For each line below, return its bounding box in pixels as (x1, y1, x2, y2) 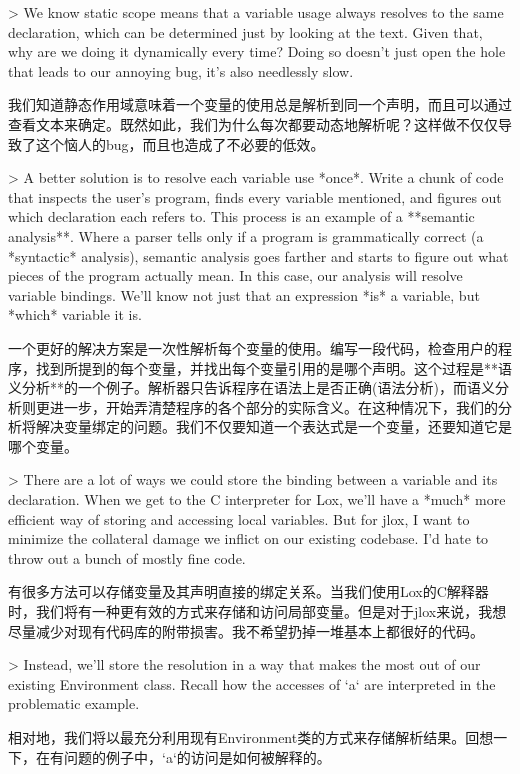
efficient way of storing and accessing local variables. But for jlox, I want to (8, 508, 470, 529)
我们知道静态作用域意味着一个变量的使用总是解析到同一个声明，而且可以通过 (8, 94, 512, 115)
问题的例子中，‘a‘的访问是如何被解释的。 (63, 746, 331, 767)
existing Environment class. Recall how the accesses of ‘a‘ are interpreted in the (8, 673, 496, 694)
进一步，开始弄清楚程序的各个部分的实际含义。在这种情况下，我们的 (49, 396, 498, 417)
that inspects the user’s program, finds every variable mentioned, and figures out (8, 186, 502, 207)
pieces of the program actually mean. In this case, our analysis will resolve (8, 265, 463, 286)
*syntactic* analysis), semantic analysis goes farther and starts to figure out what (8, 245, 509, 266)
